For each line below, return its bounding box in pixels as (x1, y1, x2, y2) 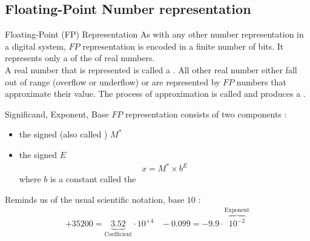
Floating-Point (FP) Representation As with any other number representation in (5, 28, 304, 41)
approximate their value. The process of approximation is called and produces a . (5, 87, 306, 100)
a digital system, (5, 39, 66, 52)
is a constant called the (50, 173, 136, 185)
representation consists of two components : (125, 107, 287, 120)
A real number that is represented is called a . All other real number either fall (5, 63, 297, 76)
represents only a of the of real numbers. (5, 51, 155, 64)
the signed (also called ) (19, 128, 108, 140)
